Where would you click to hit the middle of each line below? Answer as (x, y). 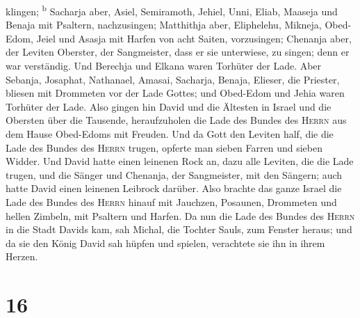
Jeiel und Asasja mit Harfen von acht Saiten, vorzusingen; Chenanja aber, (194, 38)
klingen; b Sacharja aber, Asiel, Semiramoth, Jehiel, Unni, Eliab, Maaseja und (172, 10)
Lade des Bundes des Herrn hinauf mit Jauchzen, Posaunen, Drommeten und (171, 201)
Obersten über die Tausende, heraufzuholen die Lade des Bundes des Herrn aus (176, 120)
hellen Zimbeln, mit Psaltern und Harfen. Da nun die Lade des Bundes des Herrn (180, 215)
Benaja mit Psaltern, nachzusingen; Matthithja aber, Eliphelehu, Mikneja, (164, 25)
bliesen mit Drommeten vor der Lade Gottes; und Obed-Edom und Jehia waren (175, 93)
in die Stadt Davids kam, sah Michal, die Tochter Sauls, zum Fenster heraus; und (179, 229)
